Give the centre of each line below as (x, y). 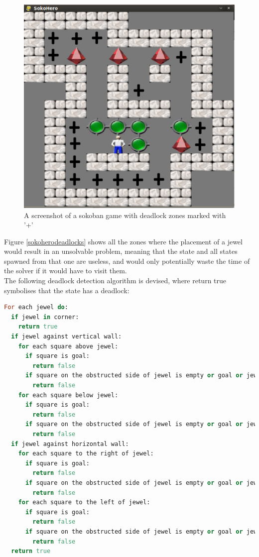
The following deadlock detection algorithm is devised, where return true (115, 280)
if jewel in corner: (45, 317)
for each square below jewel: (68, 395)
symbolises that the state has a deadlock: (67, 290)
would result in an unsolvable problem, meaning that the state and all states (121, 251)
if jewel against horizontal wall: (70, 444)
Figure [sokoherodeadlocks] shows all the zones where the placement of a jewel (123, 241)
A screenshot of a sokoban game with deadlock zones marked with (125, 215)
